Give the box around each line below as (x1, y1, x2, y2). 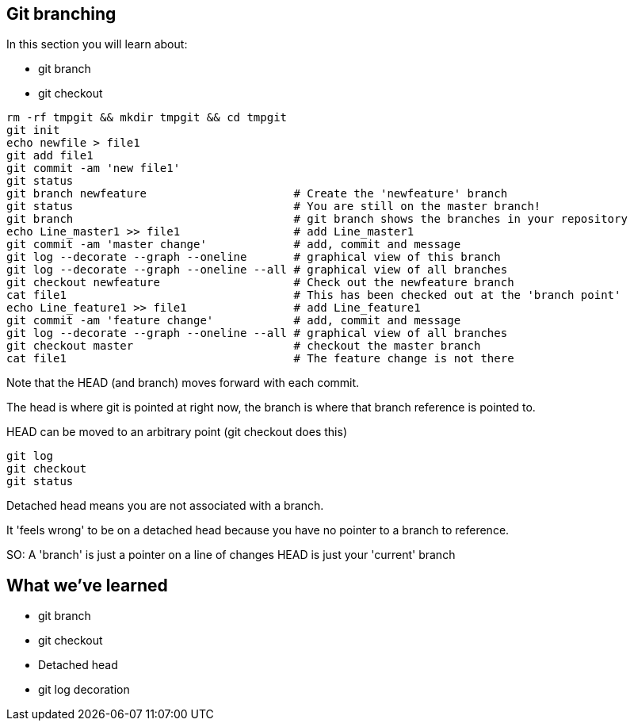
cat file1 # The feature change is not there (6, 352, 514, 365)
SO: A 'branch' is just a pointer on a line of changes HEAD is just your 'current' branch (6, 548, 456, 562)
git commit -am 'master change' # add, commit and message (6, 238, 461, 251)
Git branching (6, 4, 116, 24)
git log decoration (38, 683, 130, 697)
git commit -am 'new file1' (6, 162, 181, 175)
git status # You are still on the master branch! (6, 200, 541, 213)
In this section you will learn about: (6, 37, 188, 52)
